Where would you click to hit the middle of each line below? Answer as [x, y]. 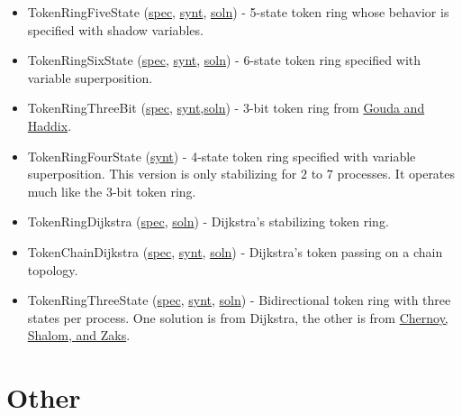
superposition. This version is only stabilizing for [162, 174]
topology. [53, 269]
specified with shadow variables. [115, 29]
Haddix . [50, 125]
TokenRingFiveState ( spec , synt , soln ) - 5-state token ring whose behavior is [238, 12]
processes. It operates [396, 174]
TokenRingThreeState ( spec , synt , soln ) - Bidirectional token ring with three [239, 300]
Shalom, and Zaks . [79, 335]
